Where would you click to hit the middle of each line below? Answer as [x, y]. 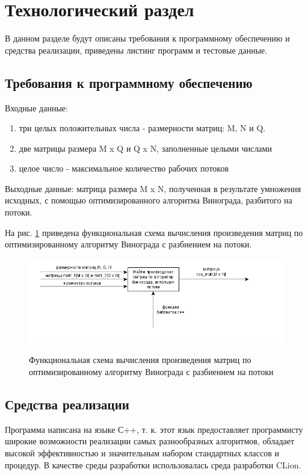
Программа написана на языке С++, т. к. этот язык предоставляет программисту [154, 429]
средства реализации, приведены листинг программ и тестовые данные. [136, 50]
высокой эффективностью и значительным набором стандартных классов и [142, 453]
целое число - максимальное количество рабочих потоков [124, 168]
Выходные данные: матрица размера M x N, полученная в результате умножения [153, 188]
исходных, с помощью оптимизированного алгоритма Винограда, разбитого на [149, 200]
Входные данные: [36, 107]
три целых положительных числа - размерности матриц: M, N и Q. [142, 128]
